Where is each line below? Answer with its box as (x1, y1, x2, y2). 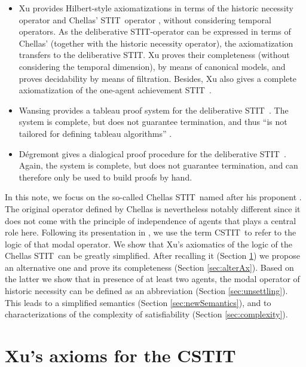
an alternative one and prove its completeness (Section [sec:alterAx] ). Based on (5, 261, 294, 273)
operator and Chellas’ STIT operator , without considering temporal (19, 13, 271, 26)
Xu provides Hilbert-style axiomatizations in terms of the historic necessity (19, 2, 293, 14)
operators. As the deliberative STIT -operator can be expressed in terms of (19, 25, 291, 38)
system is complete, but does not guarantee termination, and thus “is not (19, 115, 287, 128)
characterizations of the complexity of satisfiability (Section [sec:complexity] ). (5, 308, 288, 320)
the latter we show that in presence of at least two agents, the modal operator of (5, 273, 300, 285)
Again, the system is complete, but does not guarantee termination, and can (19, 159, 298, 172)
